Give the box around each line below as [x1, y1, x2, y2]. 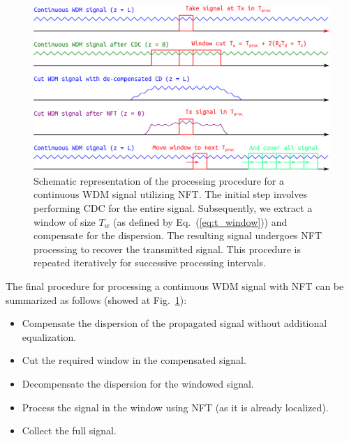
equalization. [22, 329, 77, 344]
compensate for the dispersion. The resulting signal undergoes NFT [34, 228, 322, 243]
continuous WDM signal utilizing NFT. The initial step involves [34, 187, 307, 201]
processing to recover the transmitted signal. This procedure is [34, 241, 301, 256]
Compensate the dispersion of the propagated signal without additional [22, 316, 327, 330]
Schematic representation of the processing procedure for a [34, 173, 285, 188]
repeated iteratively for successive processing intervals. [34, 255, 266, 270]
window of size [34, 214, 96, 229]
